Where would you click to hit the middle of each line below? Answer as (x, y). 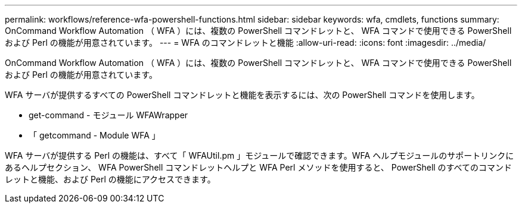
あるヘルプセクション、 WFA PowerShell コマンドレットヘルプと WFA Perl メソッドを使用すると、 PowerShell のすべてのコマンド (259, 167)
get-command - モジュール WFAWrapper (108, 115)
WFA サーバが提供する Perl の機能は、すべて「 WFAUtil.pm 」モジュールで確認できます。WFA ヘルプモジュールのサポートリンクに (260, 155)
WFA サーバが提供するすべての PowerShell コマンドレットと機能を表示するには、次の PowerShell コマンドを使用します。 (242, 95)
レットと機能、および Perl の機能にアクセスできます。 (110, 179)
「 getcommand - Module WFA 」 (94, 135)
